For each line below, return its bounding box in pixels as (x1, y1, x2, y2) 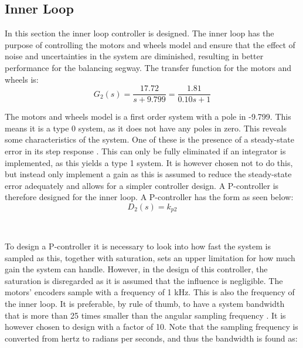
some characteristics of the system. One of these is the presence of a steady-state (5, 133, 294, 146)
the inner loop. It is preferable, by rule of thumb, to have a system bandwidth (5, 298, 285, 309)
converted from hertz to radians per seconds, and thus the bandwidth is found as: (5, 332, 298, 344)
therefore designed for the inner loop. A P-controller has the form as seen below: (5, 191, 294, 203)
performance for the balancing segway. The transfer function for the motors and (5, 61, 291, 73)
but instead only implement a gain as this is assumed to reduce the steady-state (5, 168, 292, 180)
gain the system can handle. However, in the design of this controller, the (5, 263, 268, 275)
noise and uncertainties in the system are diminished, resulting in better (5, 50, 264, 62)
